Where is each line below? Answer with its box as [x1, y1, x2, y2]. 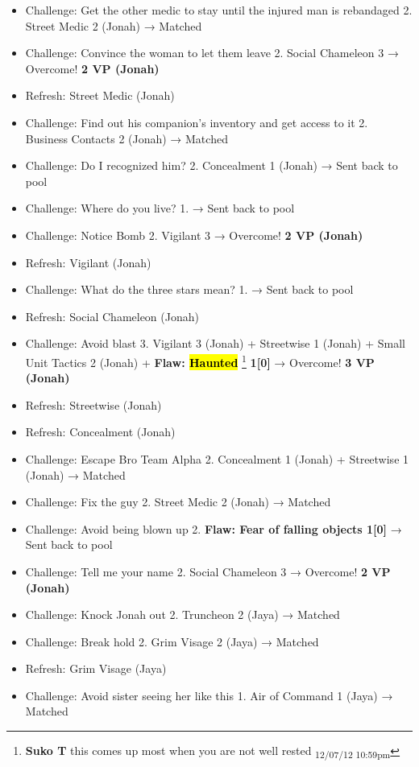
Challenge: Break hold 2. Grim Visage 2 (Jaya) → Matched [25, 633, 319, 649]
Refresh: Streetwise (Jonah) [25, 396, 162, 413]
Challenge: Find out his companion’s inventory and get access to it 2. [25, 113, 368, 130]
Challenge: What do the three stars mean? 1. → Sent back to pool [25, 281, 354, 298]
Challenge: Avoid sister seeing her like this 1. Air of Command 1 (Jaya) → [25, 687, 393, 703]
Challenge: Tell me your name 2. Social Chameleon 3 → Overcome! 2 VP [25, 563, 391, 579]
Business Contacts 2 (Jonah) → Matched [25, 130, 228, 146]
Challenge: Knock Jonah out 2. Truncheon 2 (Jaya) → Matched [25, 606, 340, 623]
